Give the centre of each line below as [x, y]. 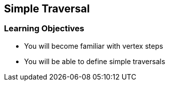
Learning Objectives [44, 29]
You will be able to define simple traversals [95, 61]
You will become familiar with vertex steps [94, 46]
